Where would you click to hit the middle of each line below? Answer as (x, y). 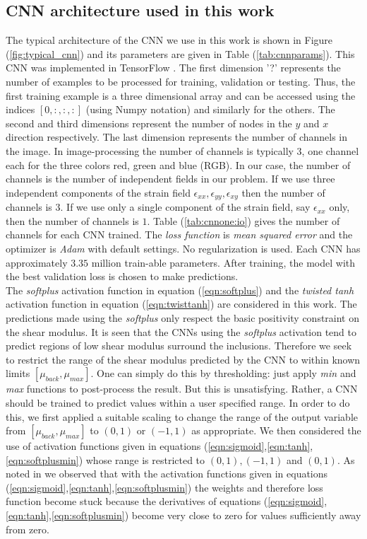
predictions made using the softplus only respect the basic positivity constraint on (183, 317)
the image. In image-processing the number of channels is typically (150, 150)
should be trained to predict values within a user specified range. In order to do (178, 402)
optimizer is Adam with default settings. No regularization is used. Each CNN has (183, 248)
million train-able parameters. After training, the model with (223, 262)
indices (20, 109)
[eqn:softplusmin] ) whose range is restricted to (106, 459)
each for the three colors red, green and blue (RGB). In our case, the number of (178, 164)
